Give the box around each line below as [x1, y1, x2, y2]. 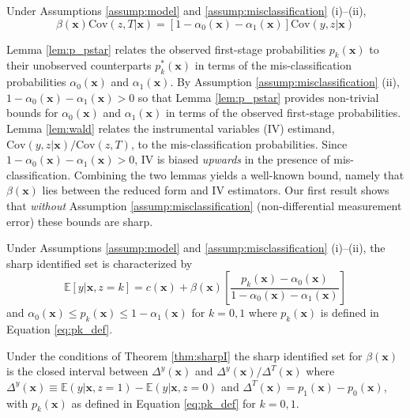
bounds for [6, 104, 58, 121]
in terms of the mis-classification [194, 57, 352, 73]
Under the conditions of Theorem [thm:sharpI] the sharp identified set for [6, 347, 363, 363]
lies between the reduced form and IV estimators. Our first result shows [42, 182, 389, 198]
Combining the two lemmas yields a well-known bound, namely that [73, 166, 404, 183]
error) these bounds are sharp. [6, 213, 153, 229]
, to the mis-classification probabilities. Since [130, 135, 348, 152]
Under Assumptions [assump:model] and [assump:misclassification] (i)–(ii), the [6, 239, 386, 256]
